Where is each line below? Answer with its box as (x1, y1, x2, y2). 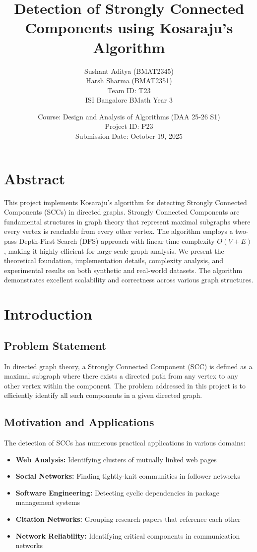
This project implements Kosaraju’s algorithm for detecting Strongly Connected (4, 197, 247, 207)
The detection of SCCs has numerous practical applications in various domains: (4, 438, 246, 448)
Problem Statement (4, 337, 107, 353)
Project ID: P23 (105, 121, 153, 131)
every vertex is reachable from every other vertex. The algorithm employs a (4, 226, 233, 236)
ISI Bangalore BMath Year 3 (85, 95, 173, 105)
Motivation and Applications (4, 414, 154, 430)
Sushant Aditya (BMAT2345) (84, 65, 174, 76)
